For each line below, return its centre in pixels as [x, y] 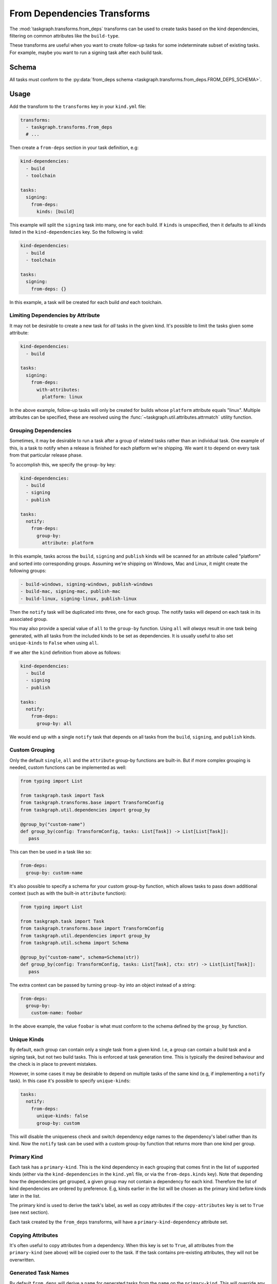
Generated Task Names [39, 1273]
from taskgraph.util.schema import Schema [74, 943]
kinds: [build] [56, 211]
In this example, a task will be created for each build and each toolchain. [86, 302]
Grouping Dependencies [41, 430]
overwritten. [22, 1260]
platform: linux [62, 396]
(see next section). [29, 1213]
